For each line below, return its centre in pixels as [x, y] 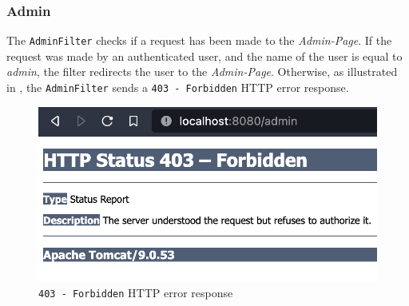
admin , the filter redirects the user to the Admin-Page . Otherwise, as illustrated [202, 72]
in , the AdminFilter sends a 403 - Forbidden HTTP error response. [178, 87]
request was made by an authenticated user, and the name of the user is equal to [204, 56]
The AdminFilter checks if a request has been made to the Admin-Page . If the [199, 40]
